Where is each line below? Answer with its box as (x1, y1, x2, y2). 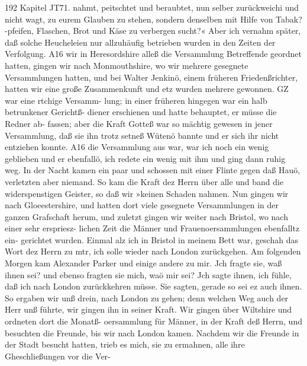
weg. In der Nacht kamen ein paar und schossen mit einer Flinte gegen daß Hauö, (5, 164, 300, 176)
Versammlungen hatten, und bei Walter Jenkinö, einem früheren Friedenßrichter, (5, 71, 298, 83)
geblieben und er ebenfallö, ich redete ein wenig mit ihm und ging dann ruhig (5, 152, 286, 164)
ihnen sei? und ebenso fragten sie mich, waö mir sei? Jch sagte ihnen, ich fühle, (5, 268, 292, 281)
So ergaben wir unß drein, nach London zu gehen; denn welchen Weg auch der (5, 291, 289, 304)
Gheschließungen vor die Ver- (5, 349, 111, 362)
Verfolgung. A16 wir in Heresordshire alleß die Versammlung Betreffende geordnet (5, 47, 302, 60)
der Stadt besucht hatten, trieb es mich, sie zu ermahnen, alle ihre (5, 338, 245, 351)
